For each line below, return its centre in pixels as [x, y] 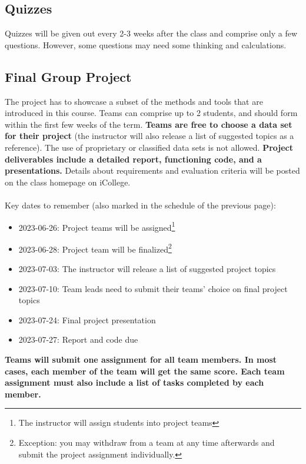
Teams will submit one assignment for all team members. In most [141, 359]
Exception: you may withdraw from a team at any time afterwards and [147, 442]
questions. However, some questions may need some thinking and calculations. [146, 44]
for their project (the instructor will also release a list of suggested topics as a [149, 136]
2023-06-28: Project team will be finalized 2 [95, 248]
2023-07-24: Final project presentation [87, 319]
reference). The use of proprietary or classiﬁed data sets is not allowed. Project [149, 147]
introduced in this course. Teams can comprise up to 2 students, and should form [151, 113]
